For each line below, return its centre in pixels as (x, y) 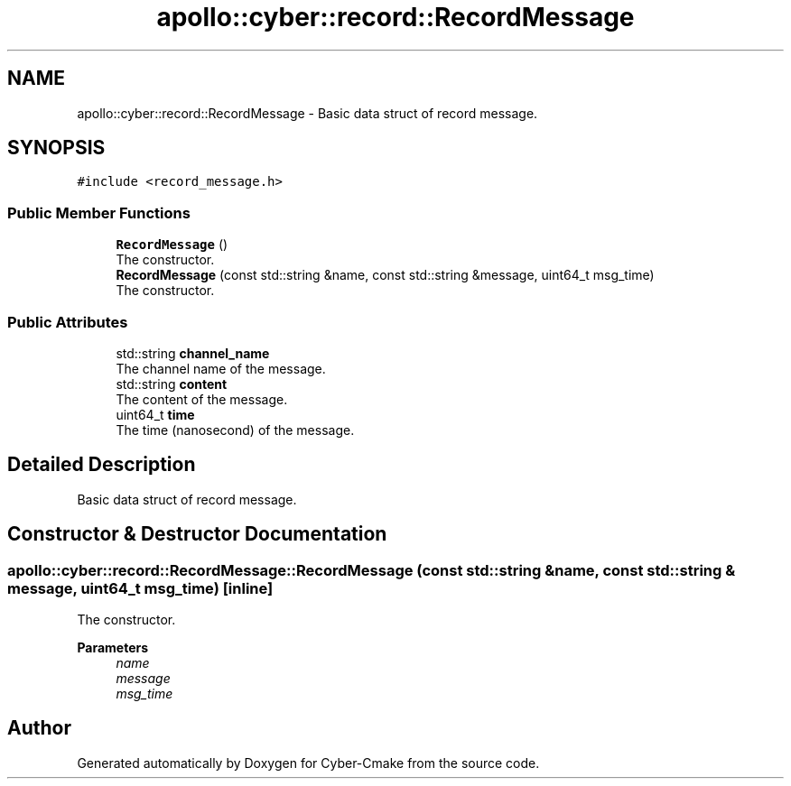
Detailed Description (102, 465)
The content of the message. (202, 399)
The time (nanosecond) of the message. (235, 430)
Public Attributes (68, 322)
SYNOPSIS (56, 148)
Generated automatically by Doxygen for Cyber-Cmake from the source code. (308, 763)
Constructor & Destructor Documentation (197, 534)
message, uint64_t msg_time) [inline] (140, 588)
